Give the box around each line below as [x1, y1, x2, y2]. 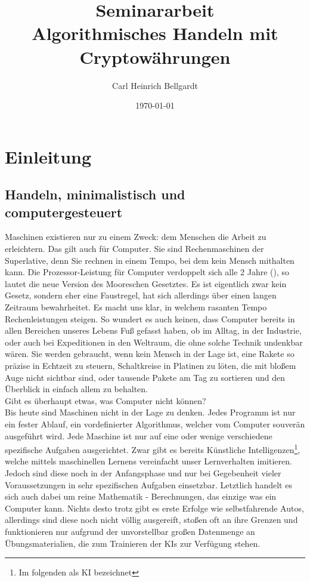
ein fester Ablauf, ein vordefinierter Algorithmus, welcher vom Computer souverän [5, 417, 305, 430]
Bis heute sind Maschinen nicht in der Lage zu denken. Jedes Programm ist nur [5, 406, 296, 418]
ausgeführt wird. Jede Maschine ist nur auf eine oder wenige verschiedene [5, 429, 272, 442]
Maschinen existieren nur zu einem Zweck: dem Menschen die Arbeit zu [5, 230, 266, 243]
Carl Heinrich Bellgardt [112, 79, 198, 91]
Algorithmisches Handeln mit [32, 21, 278, 45]
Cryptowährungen [79, 44, 231, 69]
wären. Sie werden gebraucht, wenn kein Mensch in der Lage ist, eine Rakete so [5, 347, 294, 360]
